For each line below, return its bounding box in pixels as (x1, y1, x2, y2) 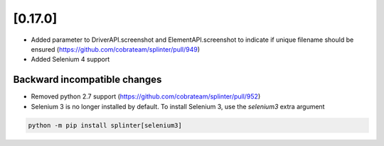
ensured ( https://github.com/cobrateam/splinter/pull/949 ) (31, 45, 201, 53)
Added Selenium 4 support (31, 55, 110, 64)
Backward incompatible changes (13, 74, 162, 86)
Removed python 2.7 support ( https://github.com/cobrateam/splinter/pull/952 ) (31, 92, 261, 101)
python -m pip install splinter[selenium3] (28, 121, 183, 129)
